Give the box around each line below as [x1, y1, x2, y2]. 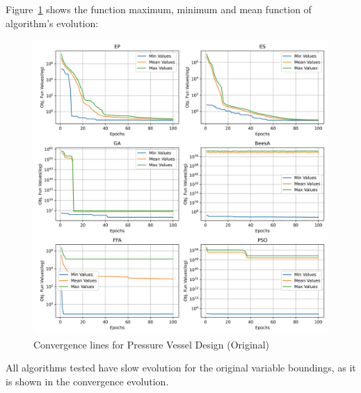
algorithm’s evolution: [6, 15, 99, 30]
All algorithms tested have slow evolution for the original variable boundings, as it [6, 360, 356, 375]
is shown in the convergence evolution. [6, 374, 169, 388]
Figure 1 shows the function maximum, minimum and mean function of [6, 2, 312, 16]
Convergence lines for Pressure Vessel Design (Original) [33, 337, 269, 351]
